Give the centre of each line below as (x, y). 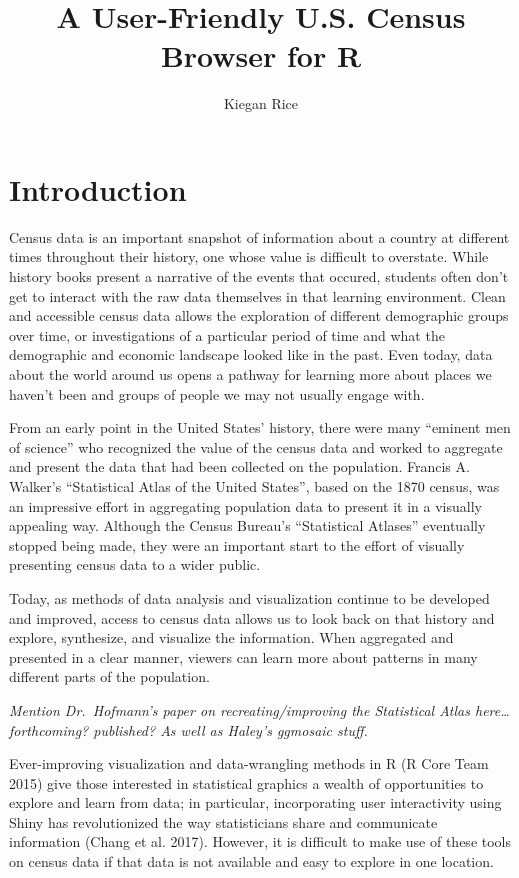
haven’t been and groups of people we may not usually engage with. (217, 393)
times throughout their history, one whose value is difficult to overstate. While (249, 256)
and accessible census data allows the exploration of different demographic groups (259, 315)
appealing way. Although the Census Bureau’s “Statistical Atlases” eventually (247, 525)
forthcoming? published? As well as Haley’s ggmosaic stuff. (188, 729)
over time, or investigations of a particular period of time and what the (227, 334)
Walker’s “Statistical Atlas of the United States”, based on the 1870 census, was (254, 485)
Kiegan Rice (261, 103)
